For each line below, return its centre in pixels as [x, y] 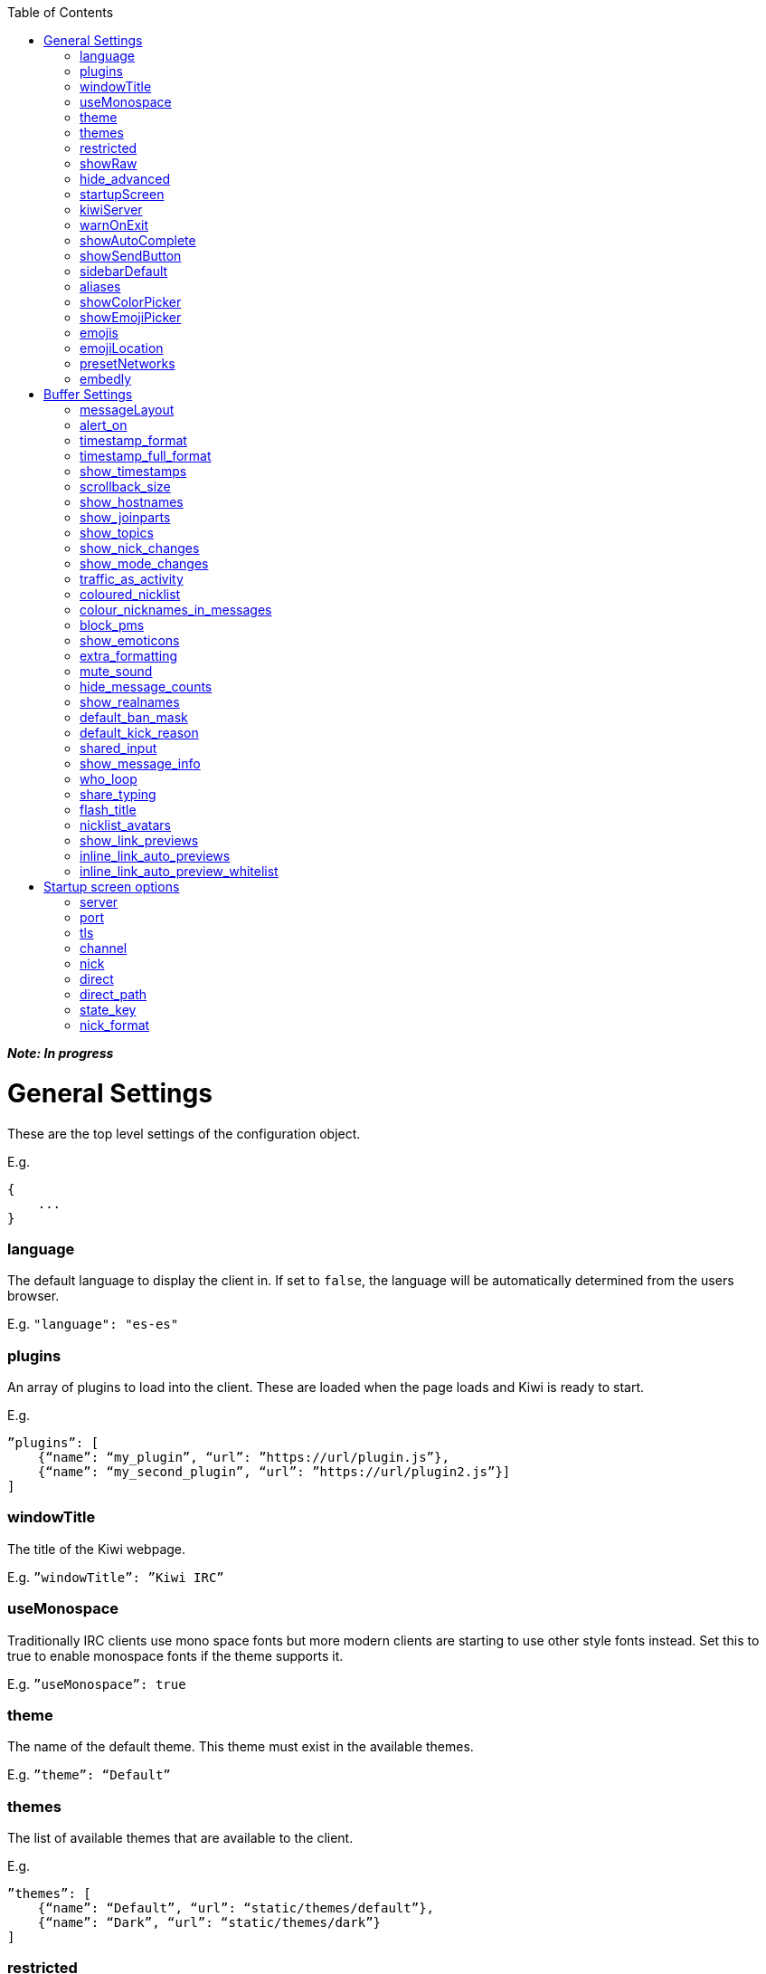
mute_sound [116, 671]
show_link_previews [139, 840]
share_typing [118, 794]
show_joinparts [125, 517]
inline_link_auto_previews [155, 856]
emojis [99, 333]
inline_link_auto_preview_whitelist [179, 871]
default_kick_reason [139, 733]
